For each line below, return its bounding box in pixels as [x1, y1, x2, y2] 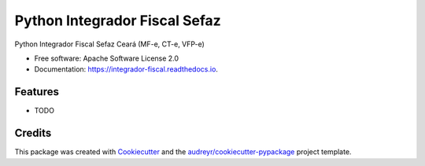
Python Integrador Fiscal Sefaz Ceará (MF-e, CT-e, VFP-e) [14, 39, 205, 49]
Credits [14, 127, 52, 140]
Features [14, 85, 59, 98]
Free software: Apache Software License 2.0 [34, 53, 179, 63]
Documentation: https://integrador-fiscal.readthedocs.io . [34, 65, 218, 74]
